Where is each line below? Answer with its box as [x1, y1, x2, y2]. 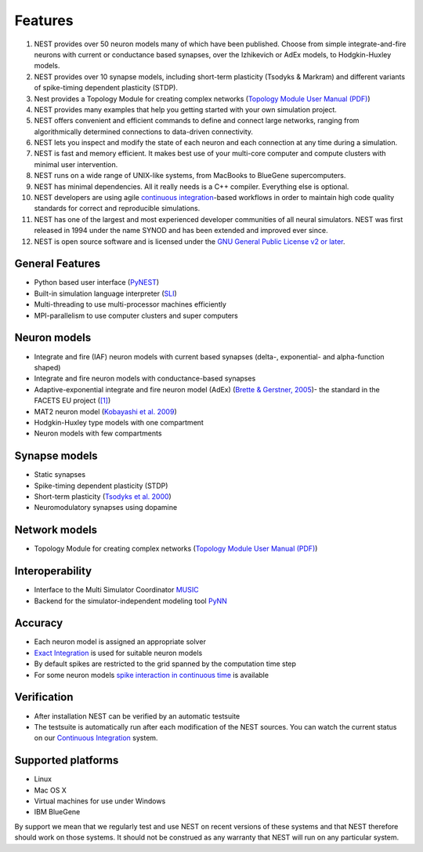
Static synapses [34, 470, 86, 479]
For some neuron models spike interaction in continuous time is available [34, 670, 269, 679]
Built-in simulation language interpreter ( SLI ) [34, 289, 178, 298]
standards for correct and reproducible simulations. [34, 204, 201, 213]
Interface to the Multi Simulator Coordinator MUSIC [34, 585, 199, 595]
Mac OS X [34, 785, 67, 795]
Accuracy [14, 617, 63, 630]
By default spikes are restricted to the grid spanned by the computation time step [34, 659, 297, 668]
